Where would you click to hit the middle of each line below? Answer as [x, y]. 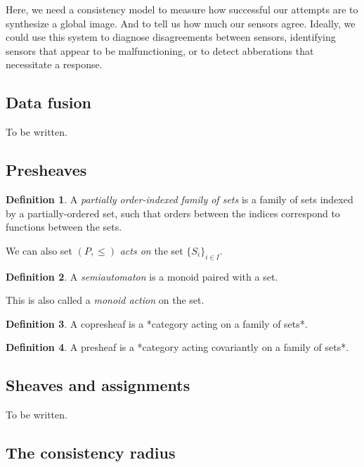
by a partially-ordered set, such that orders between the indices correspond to [173, 213]
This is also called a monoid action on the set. [105, 300]
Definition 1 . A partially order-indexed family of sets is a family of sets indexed [180, 199]
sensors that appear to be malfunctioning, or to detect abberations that [160, 50]
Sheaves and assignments [98, 385]
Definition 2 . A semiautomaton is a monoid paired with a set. [142, 276]
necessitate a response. [54, 64]
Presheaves [46, 170]
